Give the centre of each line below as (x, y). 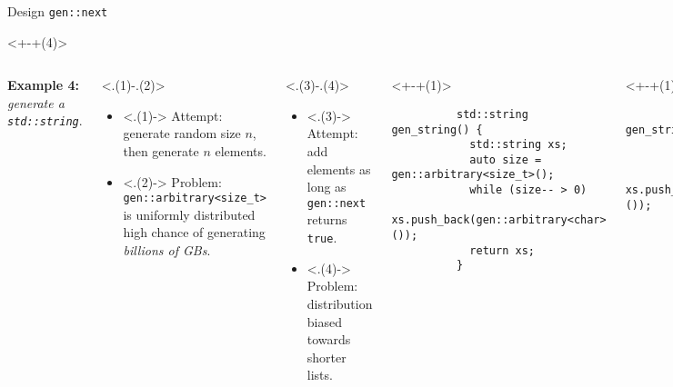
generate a (36, 102)
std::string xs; (518, 145)
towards (329, 339)
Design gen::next (58, 11)
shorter (326, 357)
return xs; (502, 250)
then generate (161, 151)
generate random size (182, 133)
